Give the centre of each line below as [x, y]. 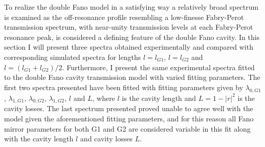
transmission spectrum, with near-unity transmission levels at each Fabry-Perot [129, 27]
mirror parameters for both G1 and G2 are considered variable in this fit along [127, 128]
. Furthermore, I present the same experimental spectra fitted [158, 67]
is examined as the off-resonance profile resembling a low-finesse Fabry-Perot [124, 17]
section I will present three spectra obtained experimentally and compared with [129, 47]
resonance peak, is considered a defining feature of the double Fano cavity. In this [132, 37]
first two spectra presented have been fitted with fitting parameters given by [124, 87]
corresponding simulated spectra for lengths [73, 57]
